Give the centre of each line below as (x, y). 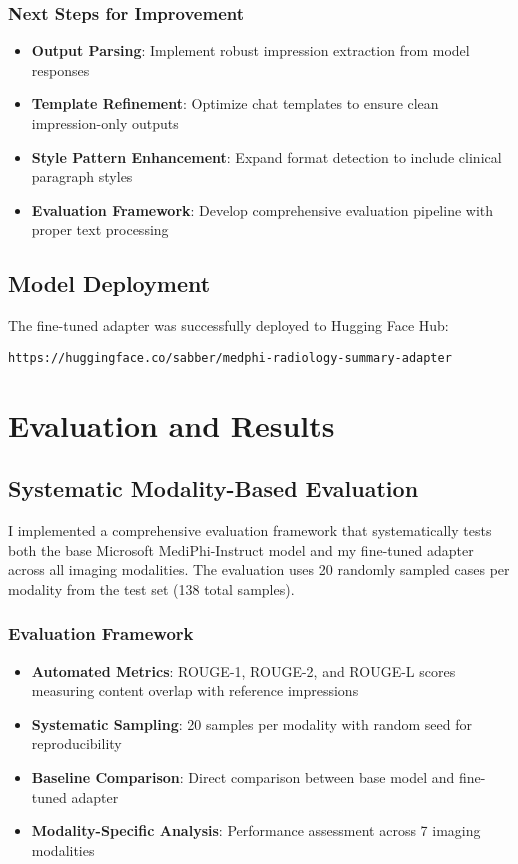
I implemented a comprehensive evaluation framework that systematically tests (250, 530)
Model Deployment (109, 283)
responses (60, 69)
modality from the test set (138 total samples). (151, 588)
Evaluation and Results (171, 424)
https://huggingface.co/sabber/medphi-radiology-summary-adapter (230, 357)
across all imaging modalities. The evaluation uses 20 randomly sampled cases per (259, 569)
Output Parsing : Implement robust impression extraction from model (250, 50)
